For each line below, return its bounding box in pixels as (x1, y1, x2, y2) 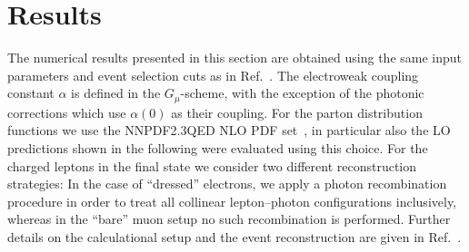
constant (7, 83, 55, 102)
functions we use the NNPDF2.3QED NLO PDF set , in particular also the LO (7, 121, 451, 140)
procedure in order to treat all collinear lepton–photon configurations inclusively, (7, 191, 457, 210)
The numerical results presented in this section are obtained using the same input (7, 48, 463, 67)
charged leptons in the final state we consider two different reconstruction (7, 156, 417, 175)
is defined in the (71, 83, 161, 102)
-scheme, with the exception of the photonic (180, 83, 424, 102)
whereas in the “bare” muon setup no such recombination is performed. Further (7, 209, 451, 228)
